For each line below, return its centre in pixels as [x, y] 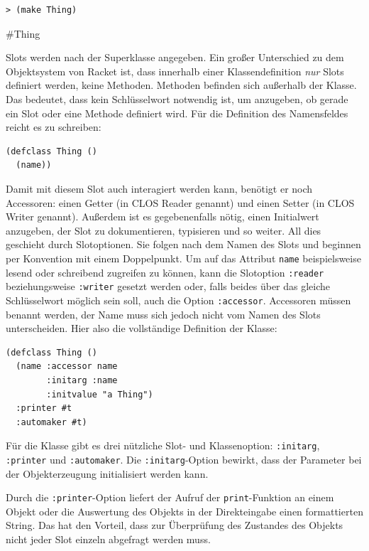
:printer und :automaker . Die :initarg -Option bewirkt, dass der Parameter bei [184, 459]
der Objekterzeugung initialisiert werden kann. [107, 473]
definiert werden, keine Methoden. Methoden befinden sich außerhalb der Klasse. [181, 85]
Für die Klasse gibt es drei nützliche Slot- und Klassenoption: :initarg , [163, 445]
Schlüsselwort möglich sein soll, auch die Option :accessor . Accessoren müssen [178, 300]
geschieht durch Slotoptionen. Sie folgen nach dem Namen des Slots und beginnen [183, 244]
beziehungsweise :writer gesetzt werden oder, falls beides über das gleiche [168, 286]
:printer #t [44, 408]
